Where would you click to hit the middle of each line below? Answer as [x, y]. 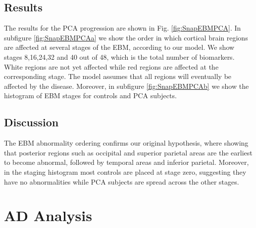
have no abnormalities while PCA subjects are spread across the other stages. [122, 181]
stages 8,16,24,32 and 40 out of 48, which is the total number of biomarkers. [119, 57]
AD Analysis [48, 215]
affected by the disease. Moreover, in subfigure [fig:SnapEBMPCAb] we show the [127, 86]
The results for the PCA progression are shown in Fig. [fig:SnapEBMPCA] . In [123, 28]
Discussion [31, 122]
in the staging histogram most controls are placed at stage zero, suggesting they [125, 171]
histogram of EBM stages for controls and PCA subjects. [90, 95]
